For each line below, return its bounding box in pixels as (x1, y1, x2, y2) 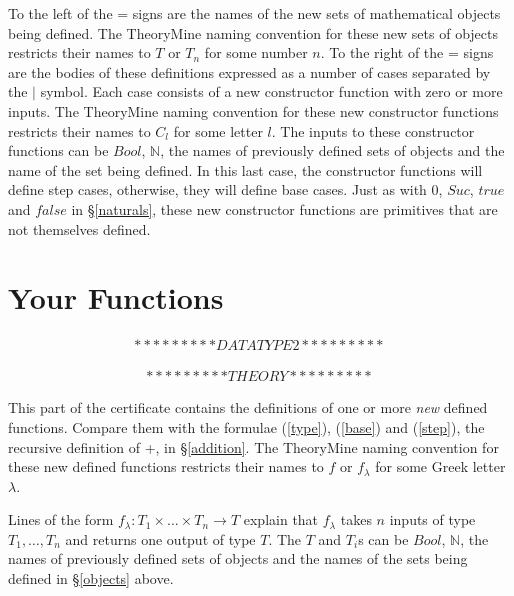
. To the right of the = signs (320, 42, 494, 63)
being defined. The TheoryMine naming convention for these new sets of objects (8, 22, 498, 43)
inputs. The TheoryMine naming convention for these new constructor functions (8, 100, 499, 121)
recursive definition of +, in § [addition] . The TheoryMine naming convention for (8, 436, 499, 457)
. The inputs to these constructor (271, 120, 475, 141)
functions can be (8, 140, 109, 161)
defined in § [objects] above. (8, 568, 174, 589)
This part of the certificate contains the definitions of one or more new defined (8, 397, 488, 418)
